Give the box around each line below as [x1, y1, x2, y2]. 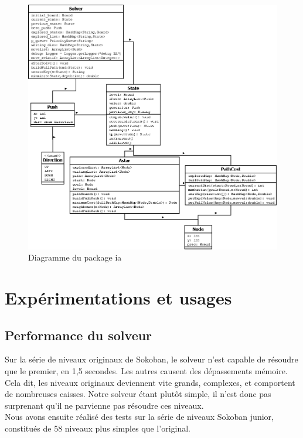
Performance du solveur [5, 326, 152, 344]
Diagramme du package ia [28, 251, 122, 264]
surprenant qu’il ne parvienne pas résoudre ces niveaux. [5, 399, 204, 411]
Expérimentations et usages [5, 285, 232, 309]
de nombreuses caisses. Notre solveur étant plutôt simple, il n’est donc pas [5, 388, 271, 400]
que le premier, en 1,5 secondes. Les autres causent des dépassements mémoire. [5, 364, 288, 377]
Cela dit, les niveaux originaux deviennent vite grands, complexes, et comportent [5, 376, 295, 388]
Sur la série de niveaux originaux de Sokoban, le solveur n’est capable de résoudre [5, 353, 298, 365]
